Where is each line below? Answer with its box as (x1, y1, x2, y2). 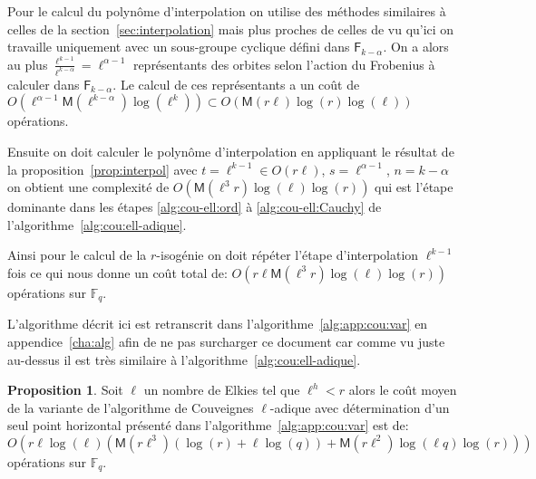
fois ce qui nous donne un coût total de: (7, 263, 228, 282)
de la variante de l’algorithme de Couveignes (7, 398, 254, 417)
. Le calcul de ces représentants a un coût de (112, 74, 360, 93)
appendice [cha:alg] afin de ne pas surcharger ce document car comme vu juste (7, 331, 445, 350)
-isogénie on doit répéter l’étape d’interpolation (156, 245, 419, 264)
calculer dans (7, 74, 80, 93)
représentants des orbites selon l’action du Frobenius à (132, 54, 435, 73)
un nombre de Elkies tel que (143, 380, 300, 399)
